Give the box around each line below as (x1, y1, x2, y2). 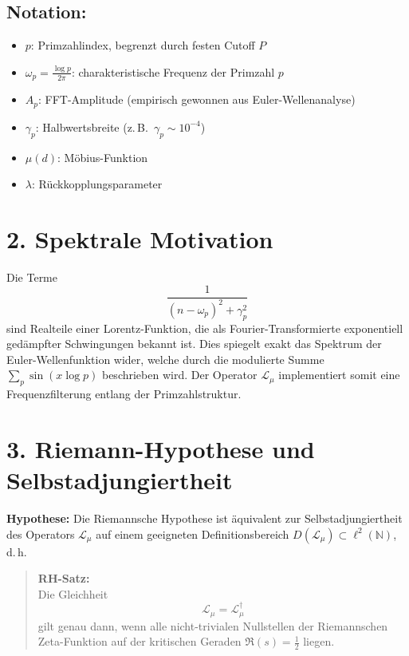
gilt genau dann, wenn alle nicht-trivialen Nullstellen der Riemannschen (37, 617, 388, 634)
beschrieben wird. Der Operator (101, 366, 258, 383)
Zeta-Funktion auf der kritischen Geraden (37, 633, 242, 650)
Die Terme (6, 268, 57, 285)
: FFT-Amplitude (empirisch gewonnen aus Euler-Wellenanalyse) (38, 91, 356, 108)
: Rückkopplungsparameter (31, 176, 163, 192)
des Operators (6, 525, 75, 542)
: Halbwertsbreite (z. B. (35, 118, 148, 135)
